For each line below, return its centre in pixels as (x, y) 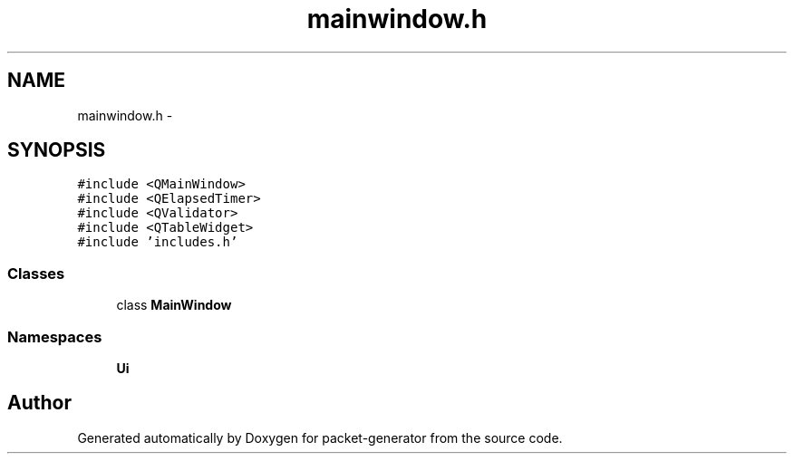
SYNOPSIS (57, 150)
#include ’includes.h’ (158, 242)
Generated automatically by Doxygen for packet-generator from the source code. (320, 437)
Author (39, 403)
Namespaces (55, 336)
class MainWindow (174, 305)
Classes (36, 273)
